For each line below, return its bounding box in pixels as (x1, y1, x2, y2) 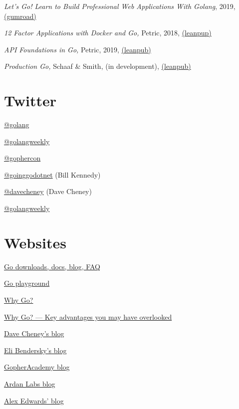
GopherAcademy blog (4, 362, 70, 372)
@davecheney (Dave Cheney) (4, 186, 92, 197)
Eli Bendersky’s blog (4, 345, 67, 355)
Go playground (4, 278, 50, 288)
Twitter (4, 90, 56, 111)
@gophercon (4, 153, 41, 163)
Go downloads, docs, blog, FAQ (4, 261, 100, 271)
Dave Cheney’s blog (4, 328, 64, 339)
